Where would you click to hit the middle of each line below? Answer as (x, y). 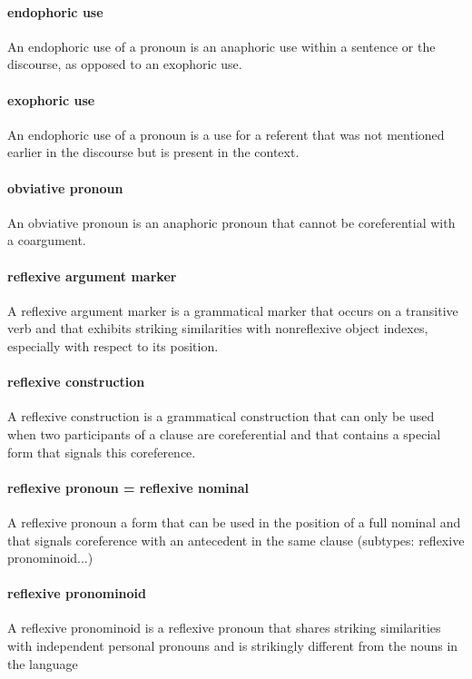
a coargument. (47, 240)
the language (43, 663)
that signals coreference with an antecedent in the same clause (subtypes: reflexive (236, 540)
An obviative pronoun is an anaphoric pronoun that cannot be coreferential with (231, 222)
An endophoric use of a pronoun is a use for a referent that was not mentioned (226, 134)
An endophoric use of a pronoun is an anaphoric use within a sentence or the (221, 46)
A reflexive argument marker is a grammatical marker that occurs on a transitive (233, 310)
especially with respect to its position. (113, 345)
